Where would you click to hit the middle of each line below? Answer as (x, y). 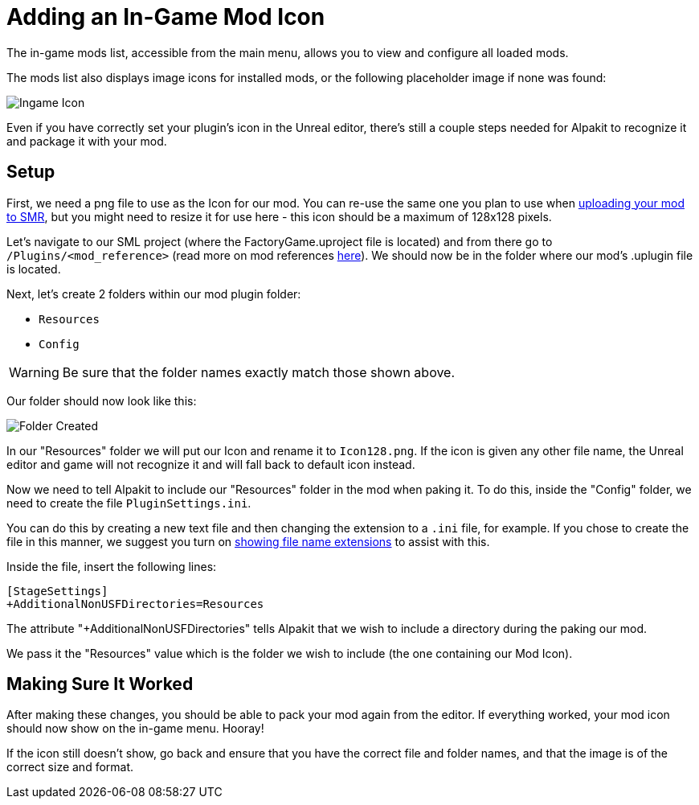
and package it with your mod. (87, 141)
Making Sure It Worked (100, 684)
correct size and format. (70, 767)
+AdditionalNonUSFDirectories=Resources (135, 604)
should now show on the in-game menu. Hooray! (135, 729)
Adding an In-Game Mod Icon (166, 17)
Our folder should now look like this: (102, 400)
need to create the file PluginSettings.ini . (129, 503)
